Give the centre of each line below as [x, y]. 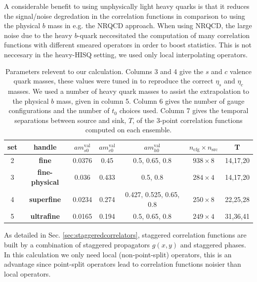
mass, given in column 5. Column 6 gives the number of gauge [150, 101]
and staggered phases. [213, 245]
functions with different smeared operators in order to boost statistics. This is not [128, 45]
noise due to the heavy [38, 35]
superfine [45, 199]
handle [45, 147]
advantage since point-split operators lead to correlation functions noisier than [123, 264]
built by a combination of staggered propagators [77, 245]
